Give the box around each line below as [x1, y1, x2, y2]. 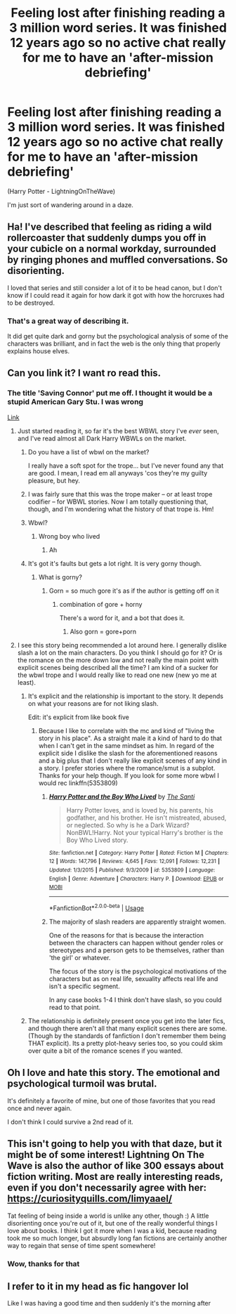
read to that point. [48, 1003, 101, 1012]
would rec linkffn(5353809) [38, 778, 118, 787]
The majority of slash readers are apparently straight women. [48, 918, 226, 926]
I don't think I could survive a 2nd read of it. [7, 1117, 133, 1126]
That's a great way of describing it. [7, 316, 129, 326]
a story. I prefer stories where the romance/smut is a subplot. [38, 763, 216, 772]
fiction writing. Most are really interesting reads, [7, 1171, 223, 1183]
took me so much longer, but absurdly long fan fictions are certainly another [7, 1234, 228, 1242]
